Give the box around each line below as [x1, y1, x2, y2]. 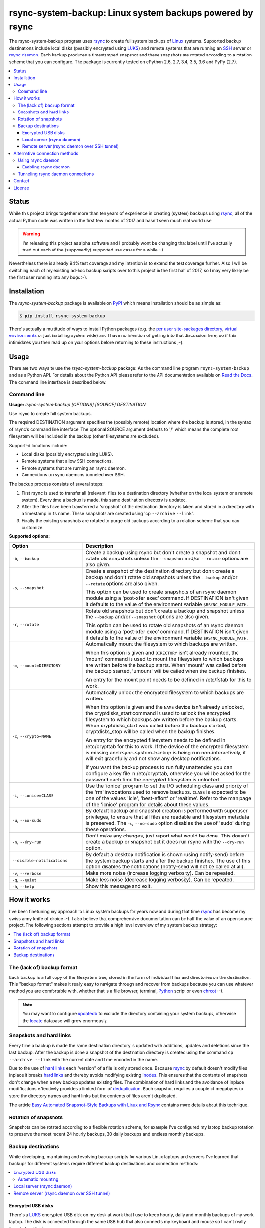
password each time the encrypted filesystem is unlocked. [85, 776, 221, 783]
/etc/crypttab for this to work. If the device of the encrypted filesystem [85, 743, 249, 750]
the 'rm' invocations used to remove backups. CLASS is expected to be [85, 788, 246, 795]
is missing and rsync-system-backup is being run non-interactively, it [85, 749, 246, 756]
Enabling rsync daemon [22, 164, 70, 170]
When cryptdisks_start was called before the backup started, [85, 722, 227, 729]
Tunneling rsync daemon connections [18, 171, 94, 177]
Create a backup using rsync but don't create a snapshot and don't [85, 549, 241, 556]
